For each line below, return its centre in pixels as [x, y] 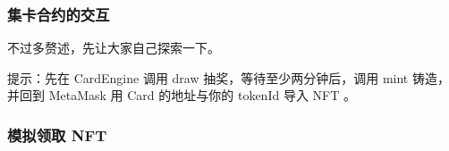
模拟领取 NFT [57, 134]
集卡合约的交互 [59, 14]
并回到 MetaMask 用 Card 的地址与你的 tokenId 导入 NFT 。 [182, 95]
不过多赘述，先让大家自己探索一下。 [114, 48]
